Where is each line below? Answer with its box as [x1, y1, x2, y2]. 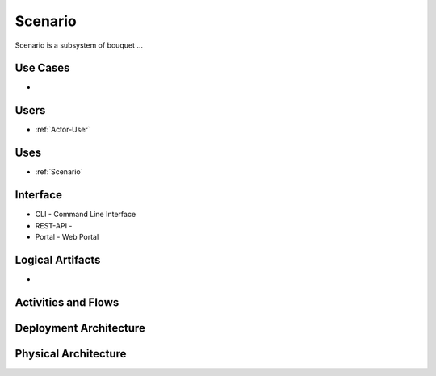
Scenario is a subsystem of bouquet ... [15, 40, 144, 50]
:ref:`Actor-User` [35, 125, 90, 135]
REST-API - [35, 220, 73, 230]
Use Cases [15, 61, 70, 75]
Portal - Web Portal [35, 232, 99, 241]
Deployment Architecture [15, 321, 145, 335]
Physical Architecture [15, 347, 127, 361]
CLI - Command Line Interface [35, 210, 136, 219]
